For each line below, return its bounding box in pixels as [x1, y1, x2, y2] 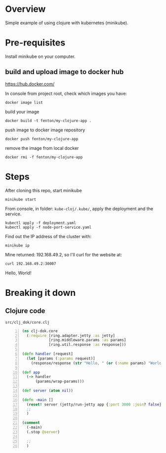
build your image [5, 109, 40, 115]
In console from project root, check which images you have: [5, 90, 127, 96]
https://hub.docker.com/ [5, 81, 55, 87]
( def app [22, 370, 41, 375]
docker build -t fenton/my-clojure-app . [5, 118, 92, 123]
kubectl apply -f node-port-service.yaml [5, 225, 92, 230]
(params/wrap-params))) [35, 379, 84, 384]
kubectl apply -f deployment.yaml [5, 220, 77, 225]
